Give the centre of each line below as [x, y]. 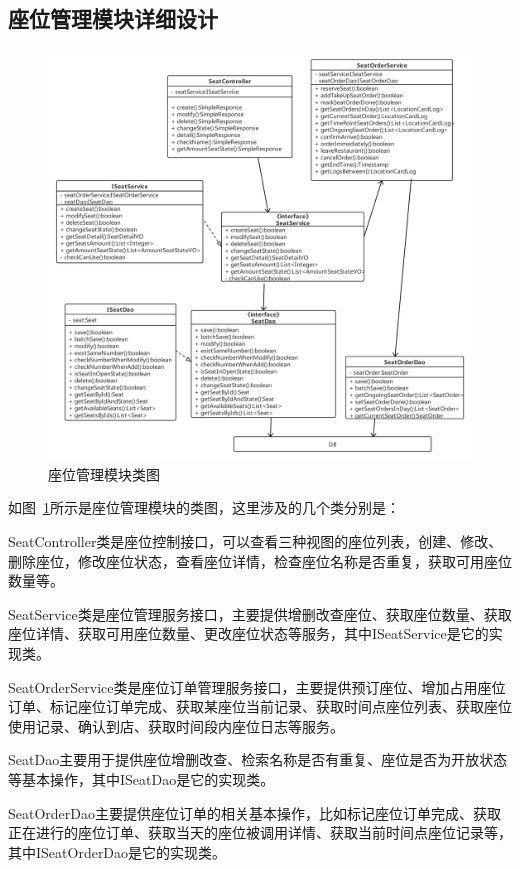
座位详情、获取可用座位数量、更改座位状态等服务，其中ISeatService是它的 [248, 633]
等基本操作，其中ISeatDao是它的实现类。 [141, 779]
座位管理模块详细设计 [113, 18]
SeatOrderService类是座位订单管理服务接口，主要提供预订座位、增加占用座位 [257, 686]
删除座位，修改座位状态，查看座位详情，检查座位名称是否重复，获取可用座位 [260, 560]
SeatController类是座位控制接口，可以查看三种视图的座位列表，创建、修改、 [255, 541]
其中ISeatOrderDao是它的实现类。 [117, 851]
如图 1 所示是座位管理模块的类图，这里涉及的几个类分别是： [204, 507]
